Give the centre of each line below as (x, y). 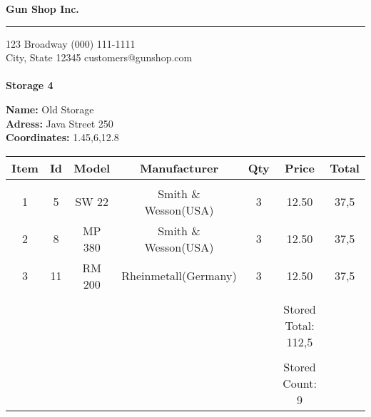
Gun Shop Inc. (42, 9)
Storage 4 (30, 85)
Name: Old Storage (50, 109)
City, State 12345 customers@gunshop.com (99, 57)
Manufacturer (179, 168)
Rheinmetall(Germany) (179, 276)
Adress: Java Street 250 (60, 123)
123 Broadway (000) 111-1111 (71, 43)
